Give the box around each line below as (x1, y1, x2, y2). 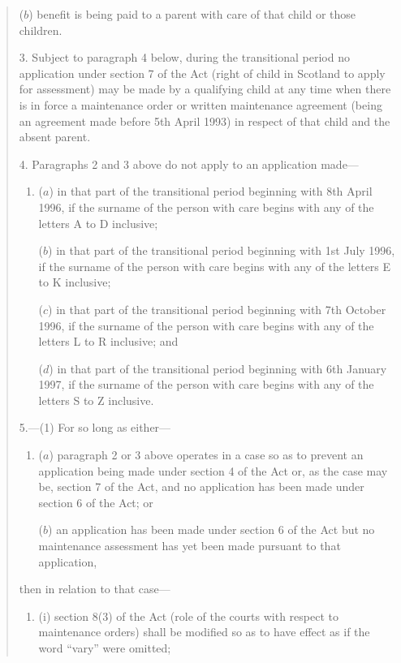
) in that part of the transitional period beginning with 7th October (48, 300, 386, 317)
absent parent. (19, 128, 91, 145)
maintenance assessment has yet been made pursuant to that (38, 537, 341, 554)
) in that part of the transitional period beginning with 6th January (49, 359, 387, 377)
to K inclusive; (38, 273, 111, 291)
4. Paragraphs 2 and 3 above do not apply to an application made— (19, 155, 359, 172)
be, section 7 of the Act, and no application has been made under (38, 478, 364, 495)
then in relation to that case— (19, 580, 170, 597)
